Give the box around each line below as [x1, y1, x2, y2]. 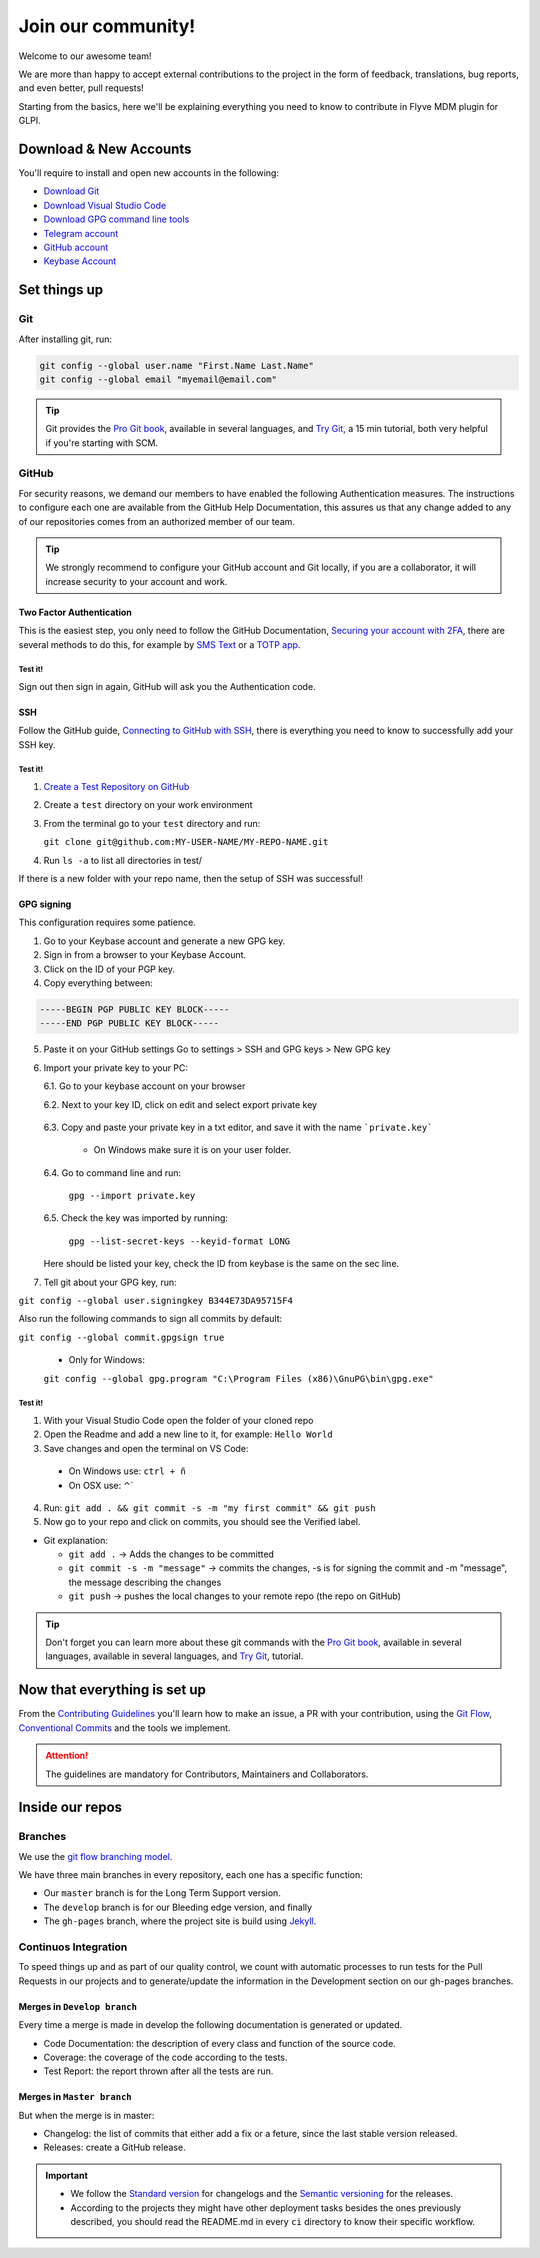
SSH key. [18, 738, 56, 750]
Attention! [45, 1750, 89, 1762]
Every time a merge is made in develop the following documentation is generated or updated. [18, 2019, 403, 2031]
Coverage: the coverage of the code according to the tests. [43, 2051, 288, 2063]
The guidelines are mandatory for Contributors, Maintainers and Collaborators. [45, 1768, 369, 1780]
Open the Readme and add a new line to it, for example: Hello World [43, 1428, 334, 1440]
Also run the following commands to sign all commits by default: [18, 1313, 283, 1325]
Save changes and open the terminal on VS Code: [43, 1442, 249, 1454]
